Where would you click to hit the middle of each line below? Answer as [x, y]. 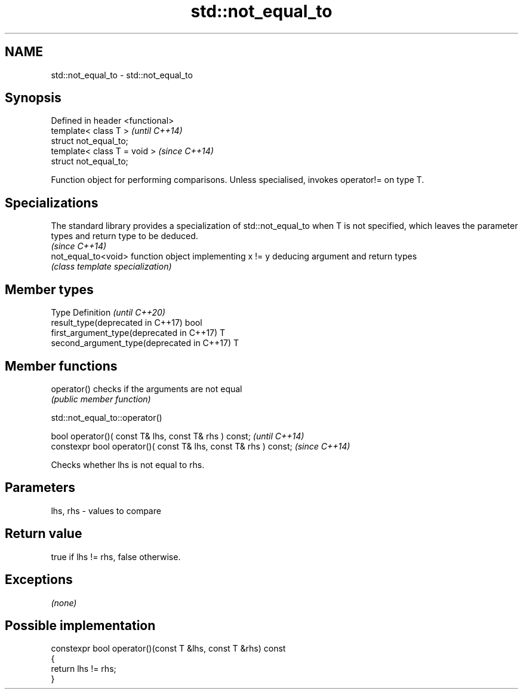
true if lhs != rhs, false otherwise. [116, 557]
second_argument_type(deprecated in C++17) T [145, 343]
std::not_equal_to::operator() [107, 417]
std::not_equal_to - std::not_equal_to [122, 75]
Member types [49, 289]
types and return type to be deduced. [124, 236]
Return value [44, 534]
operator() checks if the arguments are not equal [147, 389]
